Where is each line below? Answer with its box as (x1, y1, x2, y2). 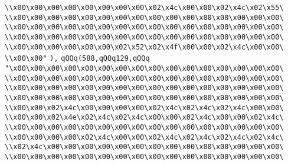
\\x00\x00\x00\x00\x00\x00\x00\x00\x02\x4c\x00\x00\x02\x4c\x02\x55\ (5, 4, 284, 12)
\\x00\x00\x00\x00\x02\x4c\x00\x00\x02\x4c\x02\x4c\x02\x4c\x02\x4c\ (5, 133, 284, 141)
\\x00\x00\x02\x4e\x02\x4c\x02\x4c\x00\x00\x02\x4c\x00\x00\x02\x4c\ (5, 113, 284, 122)
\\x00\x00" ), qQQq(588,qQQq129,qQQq (5, 54, 150, 63)
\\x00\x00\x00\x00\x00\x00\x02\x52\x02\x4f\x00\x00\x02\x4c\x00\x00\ (5, 42, 284, 51)
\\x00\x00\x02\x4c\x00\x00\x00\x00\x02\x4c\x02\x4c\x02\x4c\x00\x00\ (5, 103, 284, 112)
